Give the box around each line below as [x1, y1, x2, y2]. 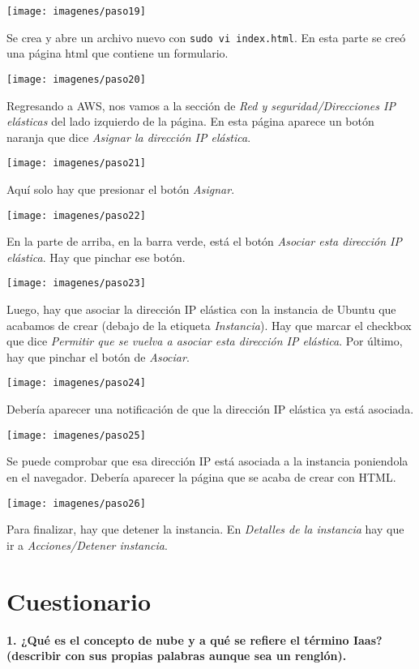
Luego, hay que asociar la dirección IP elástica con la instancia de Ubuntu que [6, 301, 396, 318]
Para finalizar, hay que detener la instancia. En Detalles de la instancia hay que [6, 521, 404, 538]
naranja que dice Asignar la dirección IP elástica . [6, 128, 251, 145]
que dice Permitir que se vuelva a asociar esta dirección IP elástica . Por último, [6, 332, 403, 350]
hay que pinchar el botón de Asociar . [6, 348, 190, 365]
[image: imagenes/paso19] [6, 6, 146, 17]
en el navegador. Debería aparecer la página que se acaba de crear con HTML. [6, 468, 396, 485]
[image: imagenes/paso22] [6, 209, 146, 221]
